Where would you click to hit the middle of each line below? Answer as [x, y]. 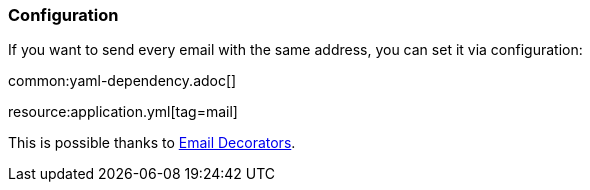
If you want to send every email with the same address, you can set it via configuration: [295, 50]
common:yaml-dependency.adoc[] [122, 81]
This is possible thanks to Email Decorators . [152, 143]
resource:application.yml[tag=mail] [123, 112]
